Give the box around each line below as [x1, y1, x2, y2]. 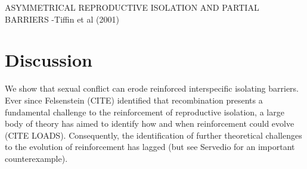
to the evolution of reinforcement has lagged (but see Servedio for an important [5, 140, 295, 153]
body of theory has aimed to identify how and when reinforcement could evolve [5, 117, 294, 130]
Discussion [5, 48, 92, 72]
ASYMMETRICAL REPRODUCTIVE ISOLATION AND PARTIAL [5, 1, 259, 13]
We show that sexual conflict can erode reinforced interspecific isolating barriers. [5, 82, 299, 95]
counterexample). [5, 152, 68, 164]
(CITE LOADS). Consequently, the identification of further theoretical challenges [5, 129, 302, 141]
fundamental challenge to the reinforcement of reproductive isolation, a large [5, 105, 284, 118]
